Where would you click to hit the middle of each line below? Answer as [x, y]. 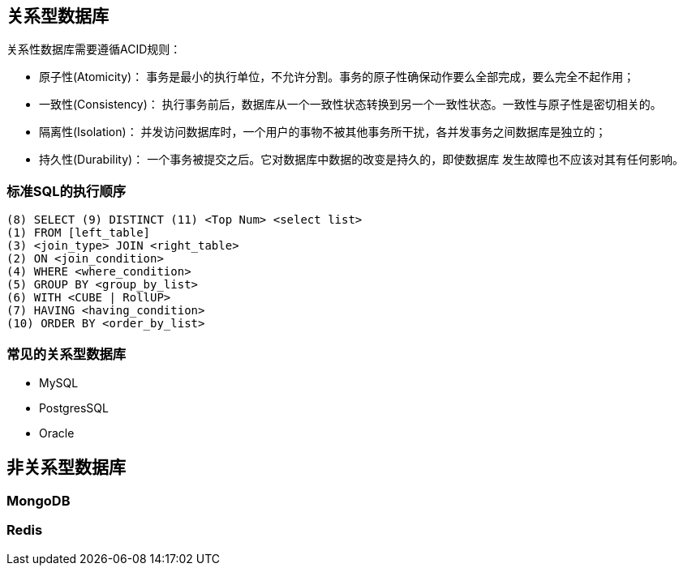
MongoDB [39, 500]
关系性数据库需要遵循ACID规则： [94, 49]
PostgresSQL [74, 408]
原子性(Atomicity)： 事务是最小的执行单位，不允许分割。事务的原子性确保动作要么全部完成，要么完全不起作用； [337, 77]
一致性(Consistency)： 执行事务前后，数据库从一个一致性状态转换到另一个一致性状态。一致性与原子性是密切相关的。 [350, 105]
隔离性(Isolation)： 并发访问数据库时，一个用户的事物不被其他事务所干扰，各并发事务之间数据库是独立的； [323, 132]
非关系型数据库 [66, 467]
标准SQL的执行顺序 [67, 191]
